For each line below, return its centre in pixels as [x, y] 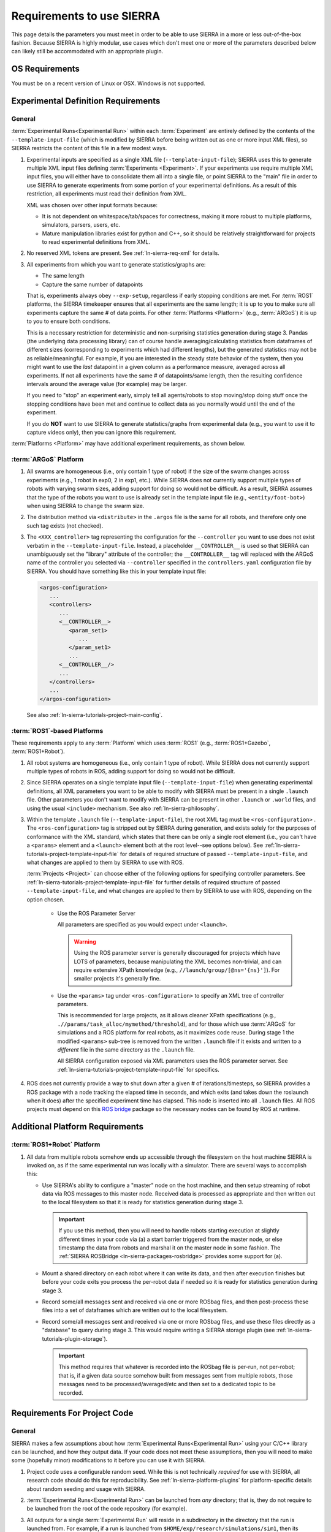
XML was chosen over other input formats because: [92, 205]
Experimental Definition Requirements [86, 101]
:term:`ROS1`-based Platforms [57, 730]
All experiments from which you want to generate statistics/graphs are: [116, 264]
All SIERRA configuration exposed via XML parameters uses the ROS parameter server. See [173, 1061]
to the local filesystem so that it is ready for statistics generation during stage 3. [143, 1202]
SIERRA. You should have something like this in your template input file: [116, 571]
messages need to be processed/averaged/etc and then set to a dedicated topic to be [167, 1384]
